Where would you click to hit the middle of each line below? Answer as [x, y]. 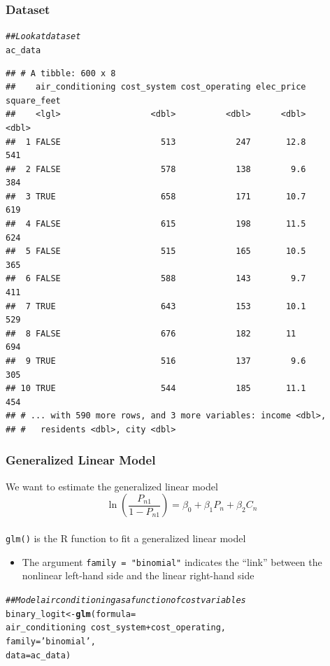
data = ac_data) [38, 655]
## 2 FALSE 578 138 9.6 [156, 169]
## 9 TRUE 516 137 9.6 [156, 361]
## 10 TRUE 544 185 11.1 [156, 389]
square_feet [33, 100]
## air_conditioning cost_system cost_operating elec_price [156, 87]
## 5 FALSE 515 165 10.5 [156, 251]
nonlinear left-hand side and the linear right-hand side [138, 575]
